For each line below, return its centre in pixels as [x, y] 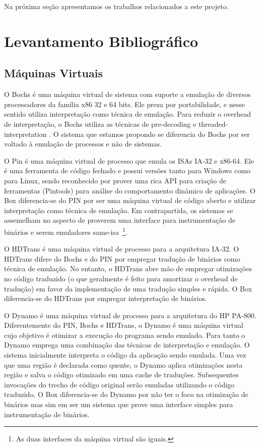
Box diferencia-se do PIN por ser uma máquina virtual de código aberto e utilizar [130, 200]
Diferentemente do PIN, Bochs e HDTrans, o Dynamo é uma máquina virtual [124, 325]
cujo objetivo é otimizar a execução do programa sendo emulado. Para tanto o [125, 335]
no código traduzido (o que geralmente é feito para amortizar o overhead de [121, 278]
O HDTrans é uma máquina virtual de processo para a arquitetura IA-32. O [122, 249]
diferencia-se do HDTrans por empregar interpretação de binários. [106, 298]
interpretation [25, 134]
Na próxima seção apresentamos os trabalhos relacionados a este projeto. [116, 6]
